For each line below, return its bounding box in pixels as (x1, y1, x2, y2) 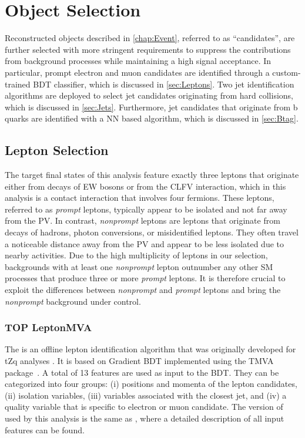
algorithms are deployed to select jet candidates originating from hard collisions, (5, 89, 293, 102)
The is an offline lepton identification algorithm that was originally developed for (5, 343, 296, 355)
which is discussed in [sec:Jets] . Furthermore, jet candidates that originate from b (5, 100, 298, 113)
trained (5, 78, 31, 90)
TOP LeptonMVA (5, 320, 92, 335)
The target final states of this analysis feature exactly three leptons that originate (5, 169, 299, 181)
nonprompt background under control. (5, 295, 141, 307)
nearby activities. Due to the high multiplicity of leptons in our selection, (5, 249, 268, 261)
